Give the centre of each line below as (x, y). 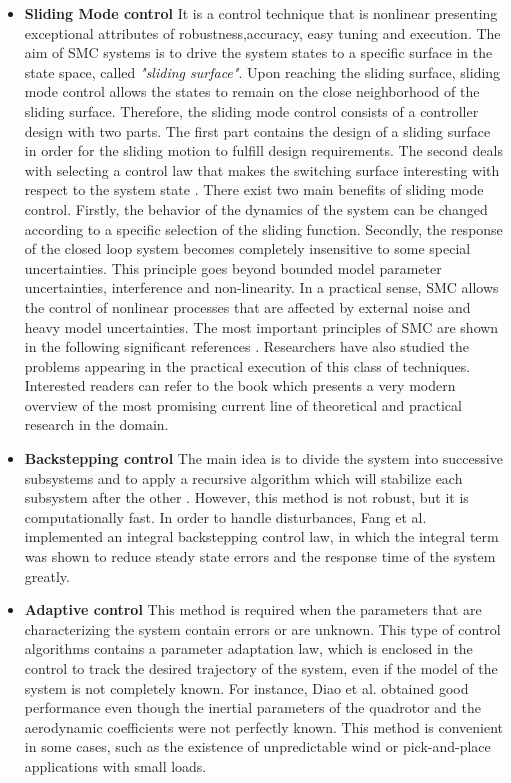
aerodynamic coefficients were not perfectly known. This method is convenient (264, 726)
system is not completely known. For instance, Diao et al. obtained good (246, 687)
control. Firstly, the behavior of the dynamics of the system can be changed (256, 208)
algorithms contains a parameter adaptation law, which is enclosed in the (248, 648)
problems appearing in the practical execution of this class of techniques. (247, 365)
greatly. (47, 575)
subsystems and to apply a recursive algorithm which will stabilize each (243, 477)
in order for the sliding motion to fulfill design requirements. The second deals (263, 150)
